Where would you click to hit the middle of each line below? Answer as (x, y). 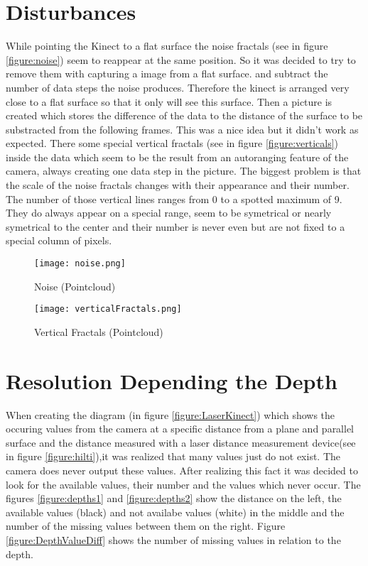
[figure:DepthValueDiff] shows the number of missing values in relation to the (173, 540)
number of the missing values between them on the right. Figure (146, 526)
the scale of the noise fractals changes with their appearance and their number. (178, 185)
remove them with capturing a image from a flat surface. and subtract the (167, 74)
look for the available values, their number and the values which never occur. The (183, 484)
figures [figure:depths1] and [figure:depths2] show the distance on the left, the (174, 498)
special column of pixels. (59, 240)
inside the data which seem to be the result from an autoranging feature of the (177, 157)
